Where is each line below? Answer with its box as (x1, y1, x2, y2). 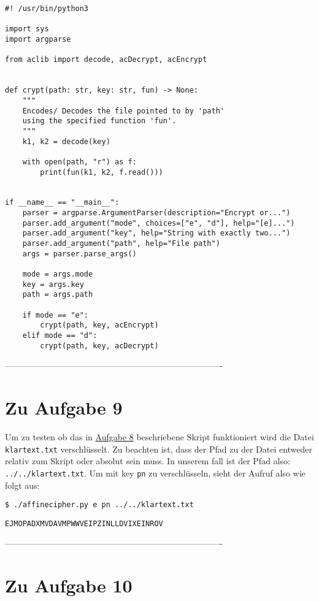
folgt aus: (5, 478, 40, 491)
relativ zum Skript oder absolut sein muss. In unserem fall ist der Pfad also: (5, 454, 290, 467)
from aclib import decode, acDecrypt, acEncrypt (5, 55, 207, 64)
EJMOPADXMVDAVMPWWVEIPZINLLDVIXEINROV (5, 519, 163, 528)
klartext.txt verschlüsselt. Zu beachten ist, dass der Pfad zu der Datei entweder (5, 442, 313, 455)
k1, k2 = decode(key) (22, 137, 110, 146)
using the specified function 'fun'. (22, 117, 177, 126)
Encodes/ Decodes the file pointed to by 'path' (22, 106, 225, 115)
